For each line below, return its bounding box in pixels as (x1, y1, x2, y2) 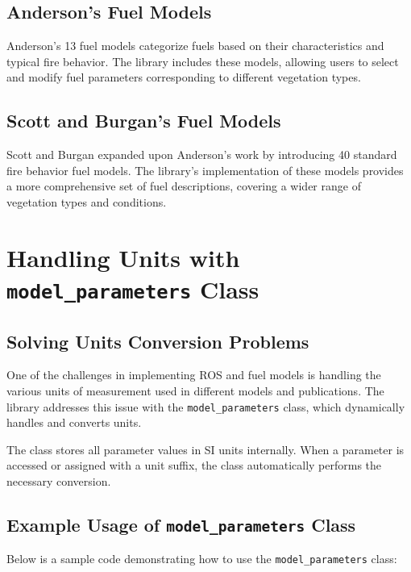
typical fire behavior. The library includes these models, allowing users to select (6, 52, 399, 69)
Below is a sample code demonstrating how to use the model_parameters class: (6, 550, 397, 567)
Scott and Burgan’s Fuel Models (6, 108, 281, 133)
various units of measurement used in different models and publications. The (6, 382, 384, 399)
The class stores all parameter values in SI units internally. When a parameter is (6, 440, 405, 457)
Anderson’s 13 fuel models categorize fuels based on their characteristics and (6, 37, 384, 54)
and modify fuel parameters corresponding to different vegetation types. (6, 69, 361, 86)
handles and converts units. (6, 414, 142, 431)
